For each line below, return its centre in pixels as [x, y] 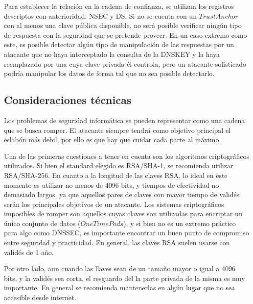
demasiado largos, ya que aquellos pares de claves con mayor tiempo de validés [122, 194]
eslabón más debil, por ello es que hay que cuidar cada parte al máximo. [113, 139]
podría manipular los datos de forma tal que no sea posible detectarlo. [109, 73]
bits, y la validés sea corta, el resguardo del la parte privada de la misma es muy [125, 278]
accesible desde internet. [40, 297]
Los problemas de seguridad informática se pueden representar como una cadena [125, 120]
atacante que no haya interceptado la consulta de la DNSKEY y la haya [112, 54]
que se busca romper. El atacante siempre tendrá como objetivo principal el [117, 130]
